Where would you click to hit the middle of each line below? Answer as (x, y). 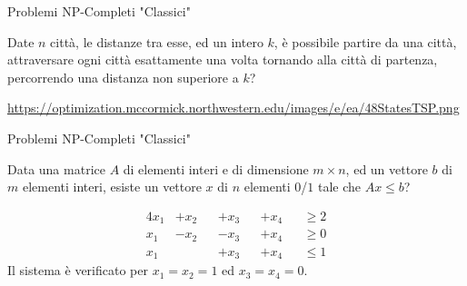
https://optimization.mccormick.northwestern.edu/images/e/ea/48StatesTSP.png (233, 108)
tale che (339, 187)
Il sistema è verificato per (78, 270)
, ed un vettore (387, 168)
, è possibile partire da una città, (365, 41)
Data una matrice (56, 168)
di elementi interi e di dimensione (216, 168)
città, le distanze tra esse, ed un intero (157, 41)
